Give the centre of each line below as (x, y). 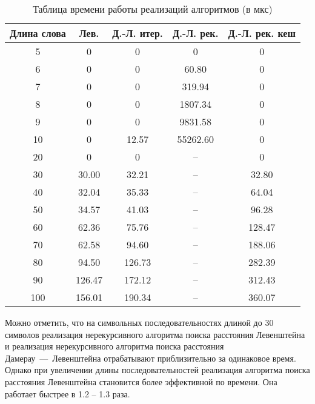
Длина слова (38, 33)
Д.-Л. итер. (138, 33)
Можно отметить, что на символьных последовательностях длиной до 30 (139, 322)
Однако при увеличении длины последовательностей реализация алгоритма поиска (157, 370)
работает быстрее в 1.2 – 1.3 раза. (68, 393)
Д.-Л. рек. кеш (262, 33)
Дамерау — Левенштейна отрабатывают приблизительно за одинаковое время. (151, 358)
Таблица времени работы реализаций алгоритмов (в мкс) (153, 9)
